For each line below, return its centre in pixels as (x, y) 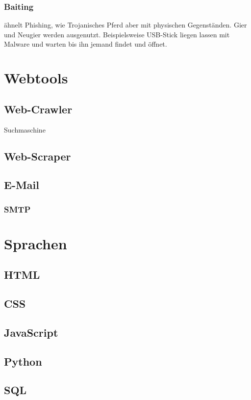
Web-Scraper (38, 156)
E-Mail (22, 185)
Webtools (36, 78)
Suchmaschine (25, 129)
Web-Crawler (38, 109)
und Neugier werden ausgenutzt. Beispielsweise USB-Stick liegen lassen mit (117, 34)
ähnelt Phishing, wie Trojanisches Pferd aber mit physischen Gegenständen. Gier (125, 25)
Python (23, 361)
